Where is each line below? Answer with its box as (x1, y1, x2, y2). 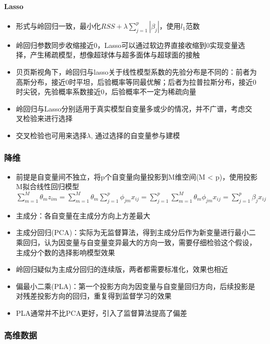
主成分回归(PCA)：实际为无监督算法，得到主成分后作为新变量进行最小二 (16, 227, 256, 238)
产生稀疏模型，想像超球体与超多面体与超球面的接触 (30, 49, 200, 60)
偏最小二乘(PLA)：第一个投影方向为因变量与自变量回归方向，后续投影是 (16, 280, 255, 291)
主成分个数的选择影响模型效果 (16, 247, 115, 257)
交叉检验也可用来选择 (16, 130, 87, 140)
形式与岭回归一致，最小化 (16, 20, 101, 31)
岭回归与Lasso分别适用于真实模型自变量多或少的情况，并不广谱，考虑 (16, 103, 245, 113)
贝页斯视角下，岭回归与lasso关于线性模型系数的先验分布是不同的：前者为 (16, 66, 257, 77)
